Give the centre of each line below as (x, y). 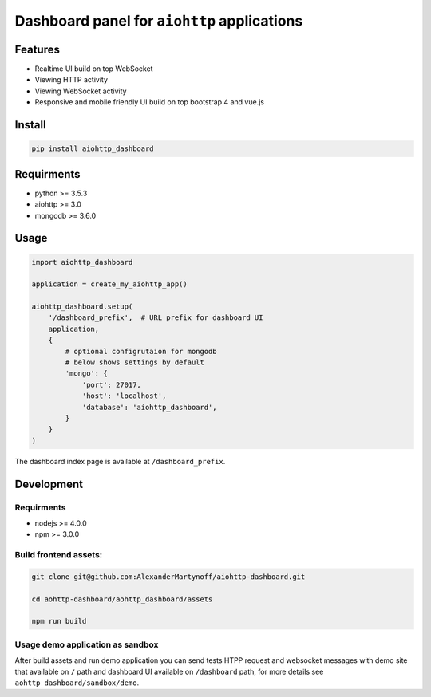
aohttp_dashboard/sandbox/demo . (77, 683)
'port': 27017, (111, 384)
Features (37, 49)
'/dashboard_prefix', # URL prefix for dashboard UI (156, 318)
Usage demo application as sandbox (87, 644)
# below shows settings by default (135, 362)
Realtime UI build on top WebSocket (94, 69)
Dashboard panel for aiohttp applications (159, 21)
